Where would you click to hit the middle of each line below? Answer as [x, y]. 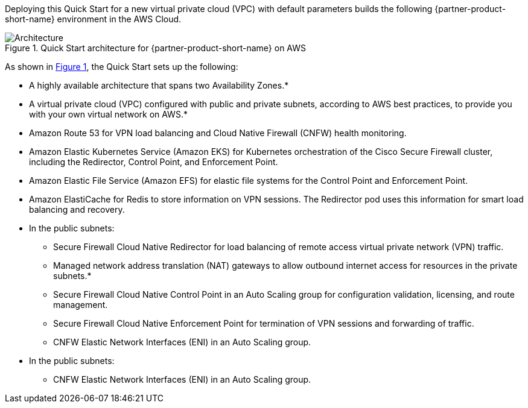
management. [81, 305]
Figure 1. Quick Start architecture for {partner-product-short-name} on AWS [156, 48]
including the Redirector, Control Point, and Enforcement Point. [154, 162]
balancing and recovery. [77, 209]
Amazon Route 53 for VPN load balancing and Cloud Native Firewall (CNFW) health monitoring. [218, 133]
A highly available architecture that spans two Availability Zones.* [159, 85]
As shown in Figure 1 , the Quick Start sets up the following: [122, 67]
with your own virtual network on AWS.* [108, 114]
